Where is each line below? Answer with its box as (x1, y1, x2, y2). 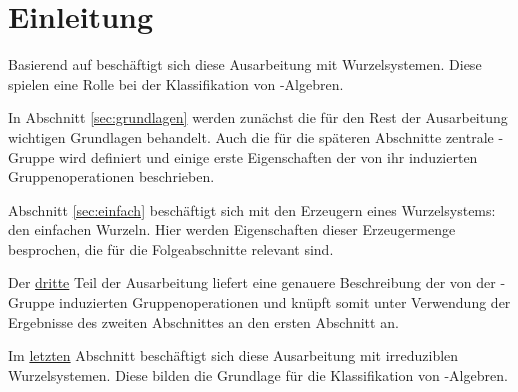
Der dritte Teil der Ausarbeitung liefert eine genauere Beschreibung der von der (8, 272, 496, 293)
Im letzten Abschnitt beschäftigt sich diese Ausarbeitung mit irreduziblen (8, 345, 459, 366)
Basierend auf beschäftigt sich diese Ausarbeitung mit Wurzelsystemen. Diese (8, 54, 482, 75)
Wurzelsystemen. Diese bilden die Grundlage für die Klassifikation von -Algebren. (8, 364, 508, 385)
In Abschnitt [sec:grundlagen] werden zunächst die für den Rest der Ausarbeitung (8, 107, 508, 128)
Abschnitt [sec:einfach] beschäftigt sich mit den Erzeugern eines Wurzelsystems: (8, 199, 496, 220)
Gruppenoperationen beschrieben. (8, 166, 215, 187)
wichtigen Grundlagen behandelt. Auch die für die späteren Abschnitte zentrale (8, 126, 494, 147)
